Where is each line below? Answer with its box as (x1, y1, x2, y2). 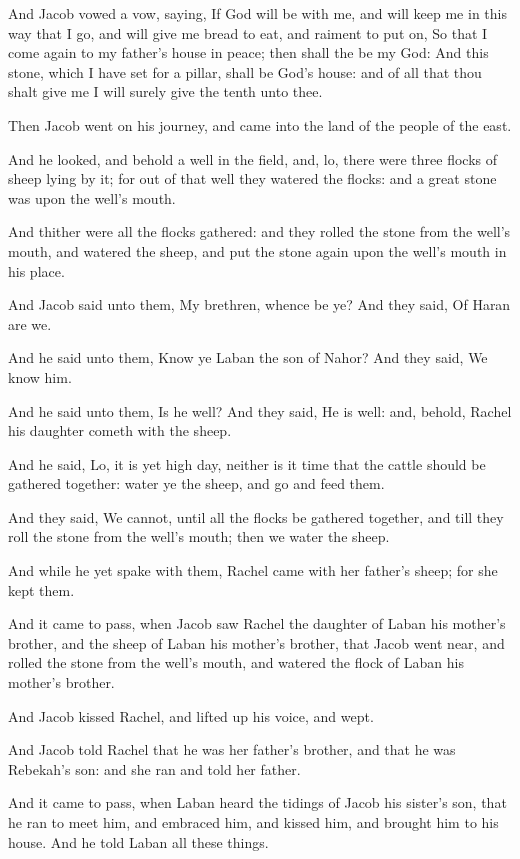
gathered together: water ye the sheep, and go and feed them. (8, 473, 385, 494)
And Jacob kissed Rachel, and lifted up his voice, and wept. (8, 705, 374, 726)
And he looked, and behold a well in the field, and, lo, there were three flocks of (8, 148, 498, 169)
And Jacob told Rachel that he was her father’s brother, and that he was (8, 739, 456, 760)
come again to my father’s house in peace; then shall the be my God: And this (8, 42, 489, 63)
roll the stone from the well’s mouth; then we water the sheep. (8, 526, 390, 547)
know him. (8, 366, 72, 387)
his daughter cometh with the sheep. (8, 420, 232, 441)
